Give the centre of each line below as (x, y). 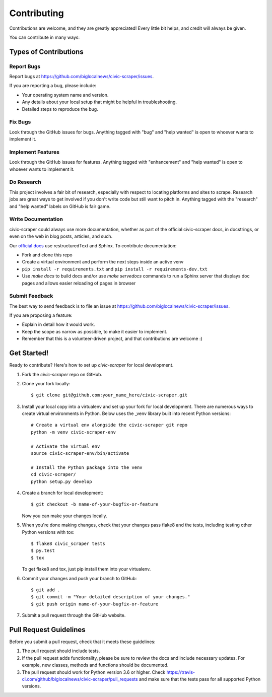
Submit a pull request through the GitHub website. (74, 615)
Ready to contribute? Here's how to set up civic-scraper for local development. (91, 365)
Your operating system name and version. (65, 95)
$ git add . (46, 590)
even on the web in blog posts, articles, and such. (61, 236)
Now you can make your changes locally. (64, 516)
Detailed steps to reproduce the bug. (60, 109)
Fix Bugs (20, 122)
